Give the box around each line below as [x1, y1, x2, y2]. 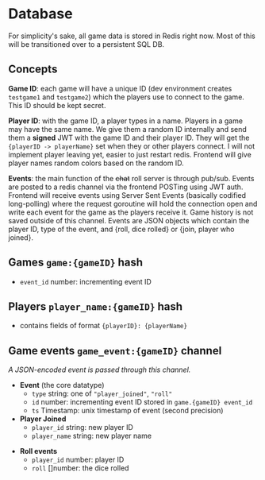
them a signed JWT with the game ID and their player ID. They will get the [8, 133, 250, 142]
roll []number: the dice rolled [31, 463, 129, 473]
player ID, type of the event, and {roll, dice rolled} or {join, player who [8, 224, 235, 234]
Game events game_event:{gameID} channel [8, 343, 222, 358]
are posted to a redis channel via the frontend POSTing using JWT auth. [8, 182, 244, 192]
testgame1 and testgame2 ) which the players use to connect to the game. [8, 92, 244, 102]
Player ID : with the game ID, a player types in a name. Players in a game [8, 116, 244, 126]
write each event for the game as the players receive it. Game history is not [8, 207, 254, 217]
